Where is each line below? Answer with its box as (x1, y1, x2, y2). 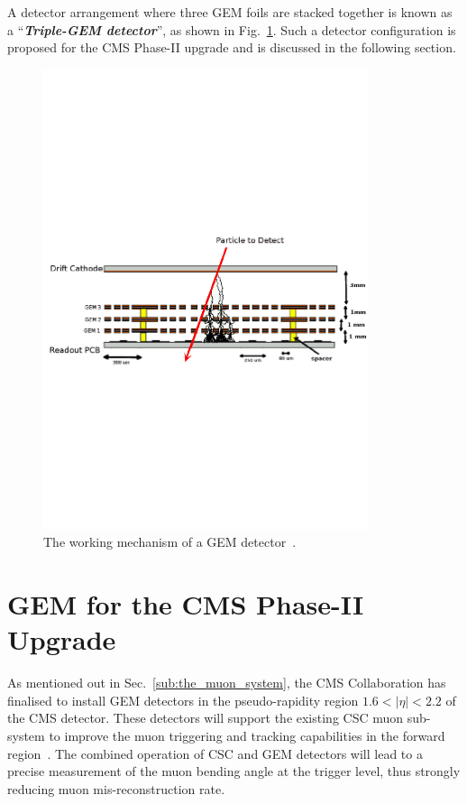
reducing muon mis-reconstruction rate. (7, 779, 225, 798)
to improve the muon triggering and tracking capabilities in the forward (49, 725, 445, 744)
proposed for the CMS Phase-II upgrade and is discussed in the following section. (7, 38, 456, 57)
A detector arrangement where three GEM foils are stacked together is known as (7, 3, 453, 21)
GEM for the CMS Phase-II (7, 586, 364, 623)
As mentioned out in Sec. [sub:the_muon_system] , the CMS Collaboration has (7, 673, 446, 692)
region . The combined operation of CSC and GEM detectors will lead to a (7, 744, 423, 762)
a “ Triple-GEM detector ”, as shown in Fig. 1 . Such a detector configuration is (7, 20, 456, 39)
